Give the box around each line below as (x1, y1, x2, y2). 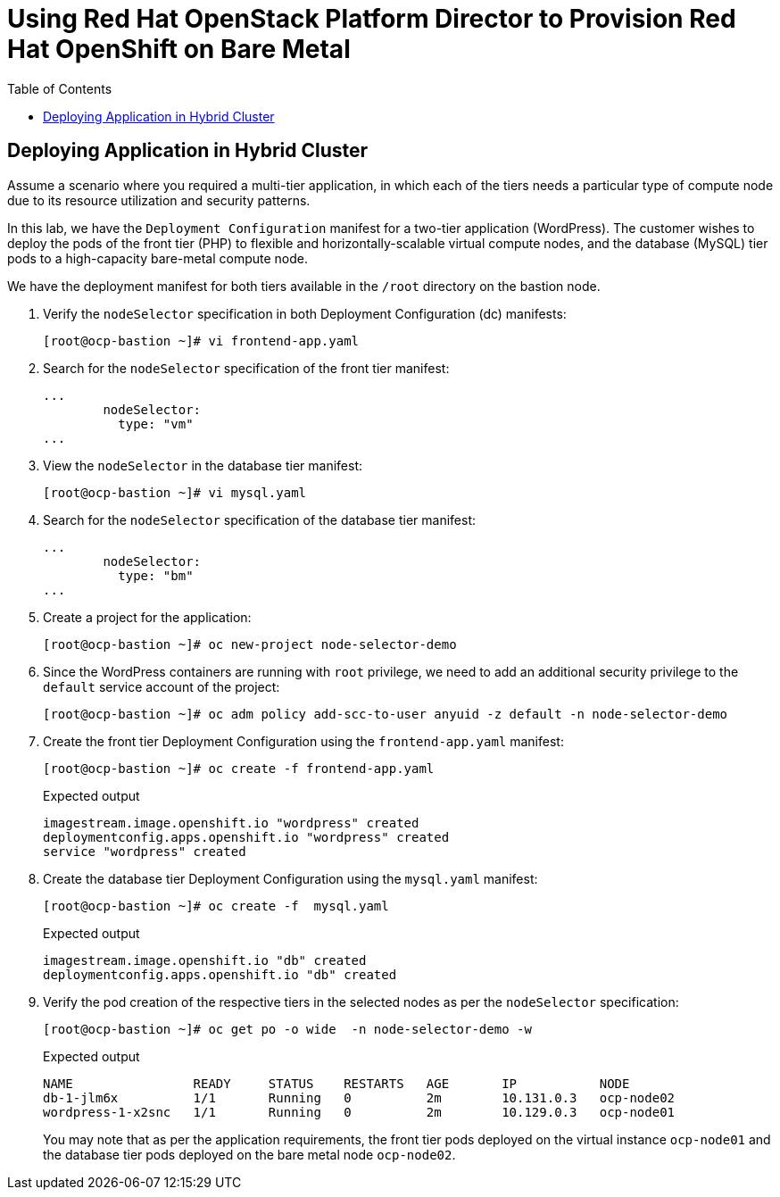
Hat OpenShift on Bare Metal (7, 34, 351, 64)
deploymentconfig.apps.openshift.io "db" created (43, 967, 397, 982)
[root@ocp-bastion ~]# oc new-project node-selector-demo (43, 636, 457, 652)
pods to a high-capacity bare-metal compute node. (7, 250, 308, 266)
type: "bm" (118, 568, 194, 583)
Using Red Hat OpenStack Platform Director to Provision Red (7, 4, 736, 34)
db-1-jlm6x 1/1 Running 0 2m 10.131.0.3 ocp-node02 (43, 1090, 676, 1105)
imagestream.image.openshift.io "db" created (43, 952, 367, 968)
